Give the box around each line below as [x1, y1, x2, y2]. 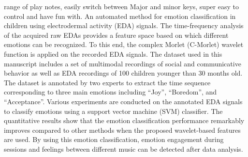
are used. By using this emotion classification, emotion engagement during [4, 134, 224, 144]
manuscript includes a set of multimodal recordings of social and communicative [4, 58, 241, 68]
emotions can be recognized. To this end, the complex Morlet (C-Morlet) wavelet [4, 39, 244, 49]
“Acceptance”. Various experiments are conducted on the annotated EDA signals [4, 96, 243, 106]
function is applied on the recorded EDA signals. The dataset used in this [4, 48, 222, 59]
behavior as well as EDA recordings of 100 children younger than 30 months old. [4, 68, 243, 78]
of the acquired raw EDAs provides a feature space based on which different [4, 30, 229, 40]
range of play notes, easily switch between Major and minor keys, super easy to [4, 1, 239, 11]
